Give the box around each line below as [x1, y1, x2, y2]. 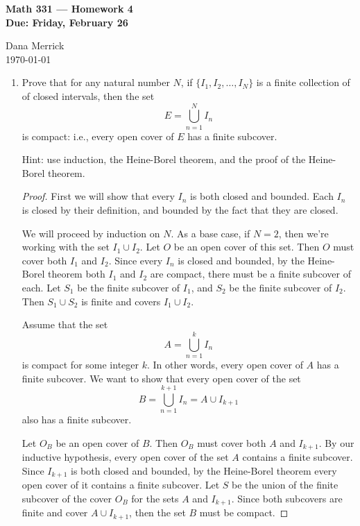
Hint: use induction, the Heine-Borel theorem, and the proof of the [22, 152, 306, 167]
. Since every [108, 253, 163, 267]
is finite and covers [81, 294, 161, 308]
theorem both [47, 266, 105, 281]
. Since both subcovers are [231, 491, 343, 505]
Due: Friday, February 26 [6, 15, 128, 29]
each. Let [22, 280, 61, 295]
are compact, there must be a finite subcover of [150, 266, 351, 281]
